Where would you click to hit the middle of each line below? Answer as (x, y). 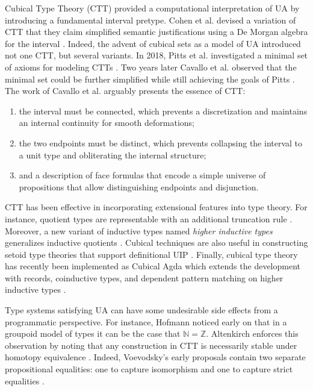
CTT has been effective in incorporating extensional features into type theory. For (156, 207)
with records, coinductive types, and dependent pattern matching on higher (144, 277)
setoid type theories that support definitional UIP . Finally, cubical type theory (151, 254)
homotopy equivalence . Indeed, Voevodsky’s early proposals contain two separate (155, 357)
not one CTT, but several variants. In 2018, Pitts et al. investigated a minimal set (156, 55)
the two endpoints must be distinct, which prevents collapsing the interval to (161, 142)
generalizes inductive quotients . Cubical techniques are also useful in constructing (156, 242)
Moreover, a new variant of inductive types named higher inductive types (139, 230)
